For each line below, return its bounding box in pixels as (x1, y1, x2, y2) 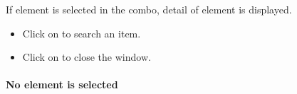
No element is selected (6, 77, 118, 92)
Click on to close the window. (22, 49, 151, 64)
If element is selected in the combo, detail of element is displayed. (6, 2, 292, 16)
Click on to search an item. (22, 25, 141, 40)
